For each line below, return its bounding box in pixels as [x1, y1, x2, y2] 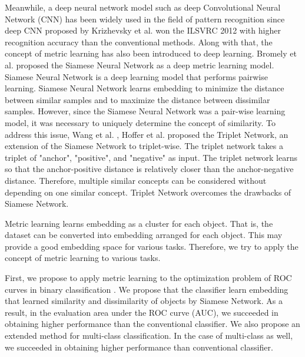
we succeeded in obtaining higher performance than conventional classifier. [5, 341, 273, 353]
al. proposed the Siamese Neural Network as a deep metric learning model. [5, 58, 274, 71]
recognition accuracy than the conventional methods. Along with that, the [5, 35, 273, 48]
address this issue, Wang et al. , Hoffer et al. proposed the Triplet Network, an [5, 128, 289, 140]
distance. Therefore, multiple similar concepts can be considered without [5, 174, 267, 186]
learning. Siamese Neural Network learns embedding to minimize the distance [5, 82, 284, 94]
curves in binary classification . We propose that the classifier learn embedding [5, 283, 289, 295]
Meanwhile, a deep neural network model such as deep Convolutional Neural [5, 1, 281, 13]
